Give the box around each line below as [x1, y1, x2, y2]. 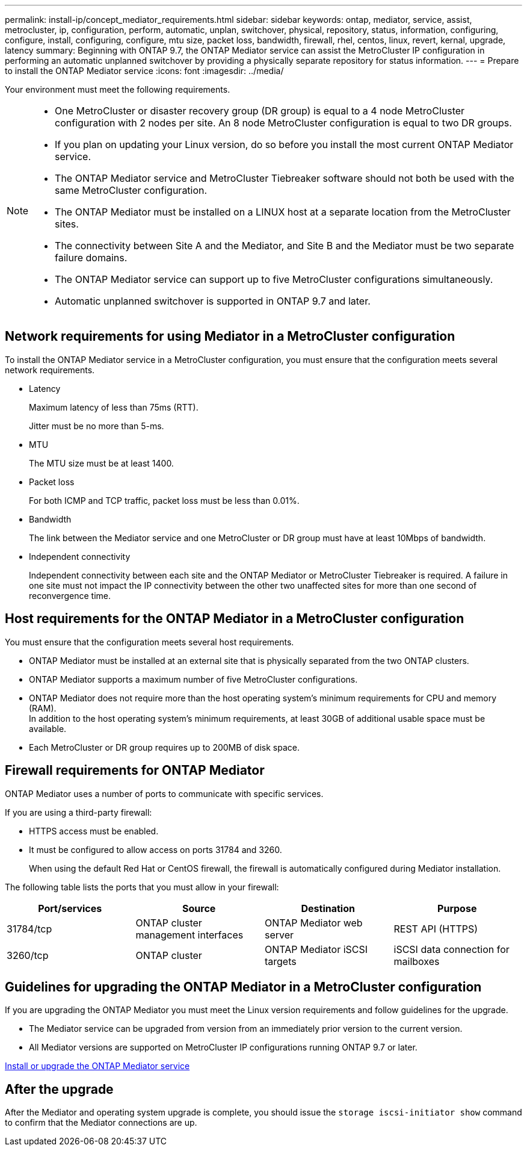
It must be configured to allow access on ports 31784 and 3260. [29, 844, 282, 855]
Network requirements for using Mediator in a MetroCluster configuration [5, 329, 455, 344]
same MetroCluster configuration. [55, 184, 208, 196]
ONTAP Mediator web [265, 916, 363, 929]
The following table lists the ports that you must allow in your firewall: [5, 881, 279, 892]
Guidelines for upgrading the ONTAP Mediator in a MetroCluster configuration [5, 979, 482, 994]
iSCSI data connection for [393, 943, 510, 955]
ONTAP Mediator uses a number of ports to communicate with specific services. [5, 788, 324, 799]
